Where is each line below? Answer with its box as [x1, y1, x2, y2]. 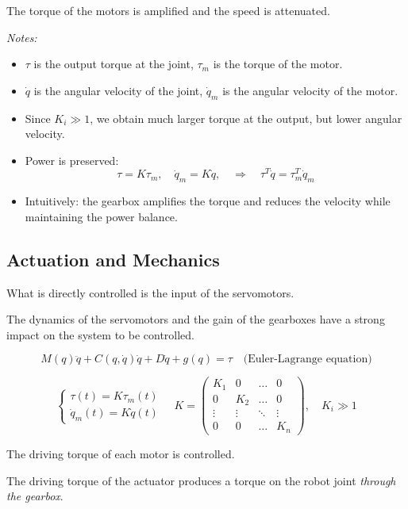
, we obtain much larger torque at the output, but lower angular [90, 109, 402, 126]
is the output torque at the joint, [33, 55, 194, 72]
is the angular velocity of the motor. [222, 82, 398, 98]
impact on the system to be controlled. [6, 326, 195, 343]
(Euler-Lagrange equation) [243, 354, 372, 365]
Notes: [6, 29, 37, 45]
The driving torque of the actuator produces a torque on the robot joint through [6, 472, 396, 488]
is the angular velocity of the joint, [33, 82, 203, 98]
